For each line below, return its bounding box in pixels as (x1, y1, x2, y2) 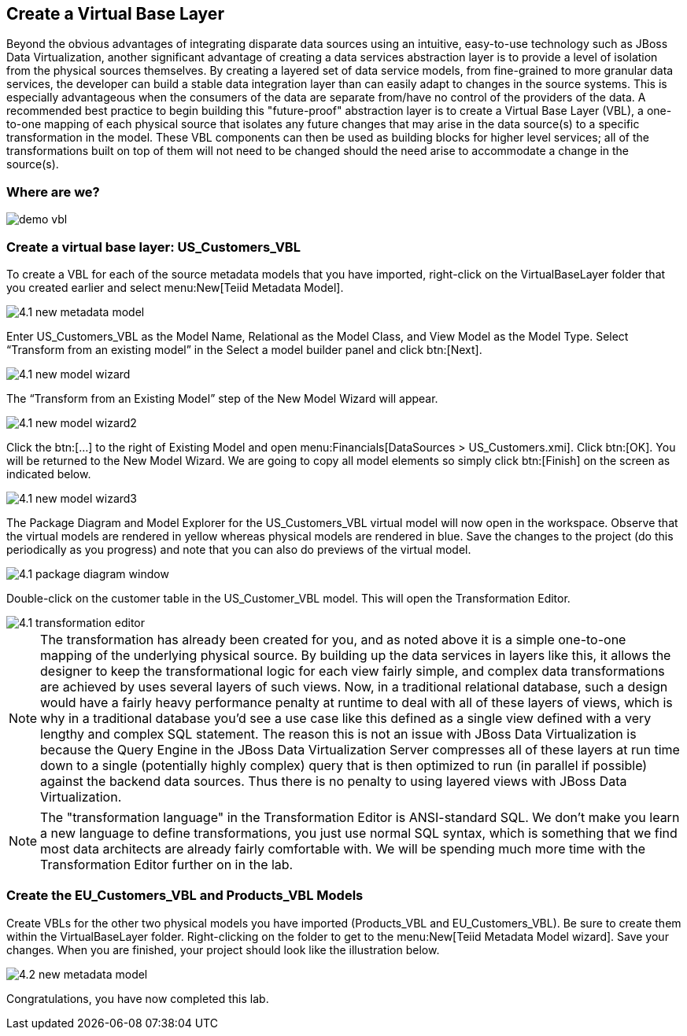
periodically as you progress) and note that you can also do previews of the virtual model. (6, 542, 471, 556)
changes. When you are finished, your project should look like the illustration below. (6, 942, 440, 957)
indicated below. (6, 466, 91, 481)
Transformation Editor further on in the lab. (40, 856, 294, 872)
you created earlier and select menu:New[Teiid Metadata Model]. (6, 280, 344, 294)
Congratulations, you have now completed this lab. (6, 991, 269, 1005)
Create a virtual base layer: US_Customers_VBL (6, 238, 301, 255)
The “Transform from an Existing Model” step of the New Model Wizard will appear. (6, 391, 438, 405)
